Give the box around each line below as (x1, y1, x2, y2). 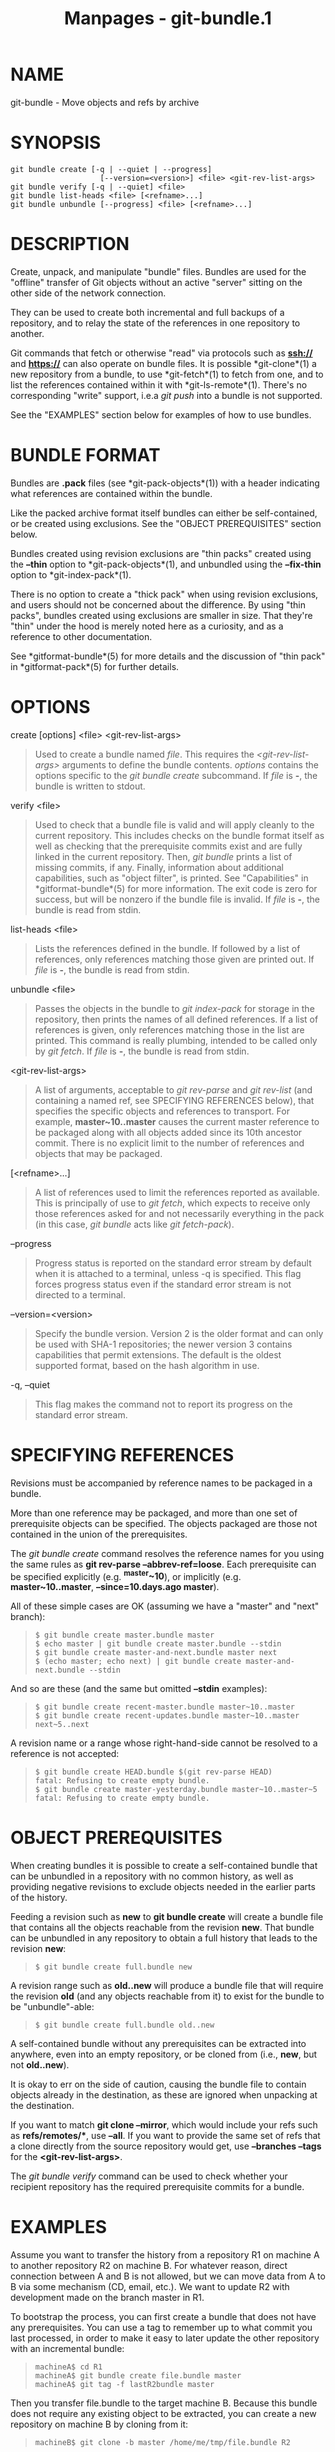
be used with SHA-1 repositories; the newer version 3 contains (34, 1338, 293, 1350)
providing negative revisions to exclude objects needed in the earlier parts (10, 1881, 316, 1893)
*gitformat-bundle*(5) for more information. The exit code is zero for (34, 882, 318, 894)
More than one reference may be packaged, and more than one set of (10, 1507, 298, 1519)
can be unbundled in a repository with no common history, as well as (10, 1870, 294, 1882)
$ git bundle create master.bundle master (34, 1630, 215, 1641)
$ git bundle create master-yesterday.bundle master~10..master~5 (34, 1785, 318, 1795)
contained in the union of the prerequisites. (10, 1528, 188, 1540)
